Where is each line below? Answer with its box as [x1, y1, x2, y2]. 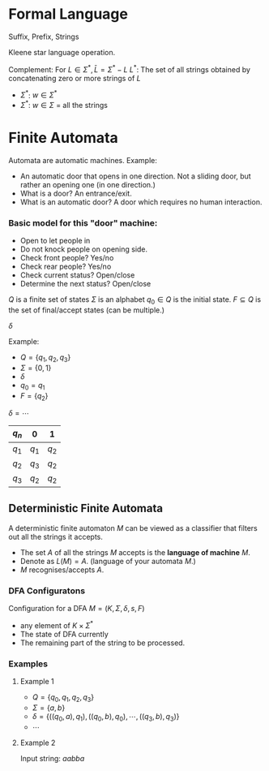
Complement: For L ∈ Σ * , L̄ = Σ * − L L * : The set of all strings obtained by [8, 62, 251, 74]
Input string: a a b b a [19, 753, 85, 763]
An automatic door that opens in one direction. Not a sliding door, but [19, 171, 251, 181]
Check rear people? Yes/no [19, 261, 112, 272]
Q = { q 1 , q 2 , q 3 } [19, 352, 71, 364]
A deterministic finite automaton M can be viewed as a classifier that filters [8, 523, 258, 532]
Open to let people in [19, 236, 91, 246]
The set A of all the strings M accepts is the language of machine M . [19, 547, 251, 557]
